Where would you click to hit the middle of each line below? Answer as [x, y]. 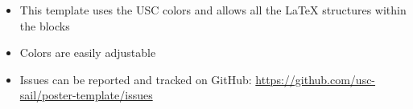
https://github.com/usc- [316, 79]
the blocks [45, 25]
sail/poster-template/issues [86, 95]
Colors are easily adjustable [88, 52]
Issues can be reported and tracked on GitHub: [136, 79]
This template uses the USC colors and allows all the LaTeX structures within [213, 10]
